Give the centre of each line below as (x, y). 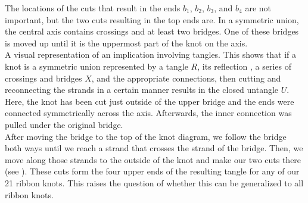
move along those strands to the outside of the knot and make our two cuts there (153, 159)
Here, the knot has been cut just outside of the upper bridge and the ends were (150, 101)
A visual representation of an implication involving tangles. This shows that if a (151, 54)
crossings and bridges (43, 78)
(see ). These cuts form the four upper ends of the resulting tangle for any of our (152, 171)
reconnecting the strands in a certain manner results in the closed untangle (142, 90)
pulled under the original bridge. (64, 124)
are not (258, 8)
